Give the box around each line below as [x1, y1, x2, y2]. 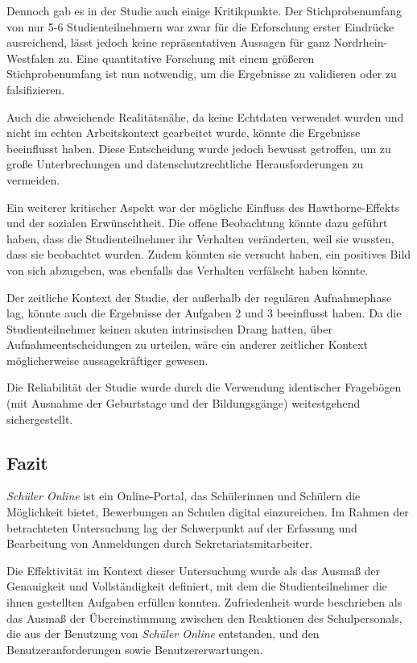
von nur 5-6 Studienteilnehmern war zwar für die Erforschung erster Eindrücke [6, 18, 394, 35]
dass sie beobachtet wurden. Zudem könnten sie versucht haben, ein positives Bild [6, 246, 411, 263]
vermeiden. [6, 171, 60, 188]
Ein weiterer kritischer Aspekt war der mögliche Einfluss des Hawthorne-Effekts [6, 198, 400, 215]
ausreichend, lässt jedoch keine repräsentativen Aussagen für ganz [6, 34, 330, 51]
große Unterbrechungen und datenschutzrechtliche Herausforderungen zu [6, 155, 364, 172]
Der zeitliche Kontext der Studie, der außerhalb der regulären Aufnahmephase [6, 288, 392, 305]
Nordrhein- [333, 34, 388, 51]
